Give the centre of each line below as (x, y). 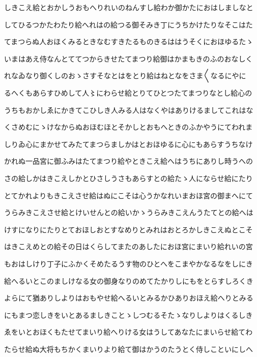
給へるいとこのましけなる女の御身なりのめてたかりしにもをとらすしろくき (129, 280)
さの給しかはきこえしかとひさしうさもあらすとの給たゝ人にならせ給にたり (128, 178)
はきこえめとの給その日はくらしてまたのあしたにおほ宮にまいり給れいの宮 (128, 246)
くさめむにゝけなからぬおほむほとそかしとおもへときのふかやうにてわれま (128, 127)
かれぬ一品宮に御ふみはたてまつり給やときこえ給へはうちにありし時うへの (129, 161)
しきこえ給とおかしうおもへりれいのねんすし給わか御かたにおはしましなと (129, 7)
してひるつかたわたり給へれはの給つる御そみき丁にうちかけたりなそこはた (128, 24)
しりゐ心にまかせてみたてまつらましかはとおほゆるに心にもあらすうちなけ (128, 144)
